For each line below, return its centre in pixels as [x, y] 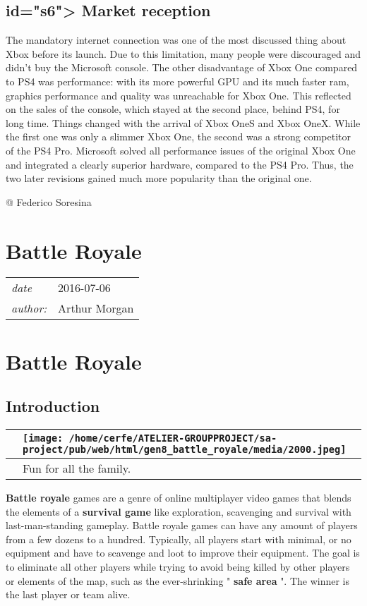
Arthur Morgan [96, 308]
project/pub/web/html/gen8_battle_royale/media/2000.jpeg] [185, 450]
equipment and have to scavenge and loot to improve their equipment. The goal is [183, 553]
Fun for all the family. [77, 468]
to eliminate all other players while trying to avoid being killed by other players [178, 566]
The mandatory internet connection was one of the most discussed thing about [176, 40]
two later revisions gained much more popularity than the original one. [159, 178]
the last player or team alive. [68, 594]
